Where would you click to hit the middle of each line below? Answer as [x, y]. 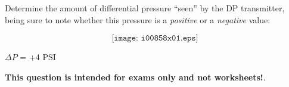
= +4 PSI [38, 57]
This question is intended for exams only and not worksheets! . [135, 77]
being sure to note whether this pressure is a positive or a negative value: [138, 19]
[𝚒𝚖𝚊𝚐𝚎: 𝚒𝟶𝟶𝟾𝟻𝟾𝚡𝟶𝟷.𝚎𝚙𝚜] [155, 38]
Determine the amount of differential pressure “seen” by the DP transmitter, [145, 8]
